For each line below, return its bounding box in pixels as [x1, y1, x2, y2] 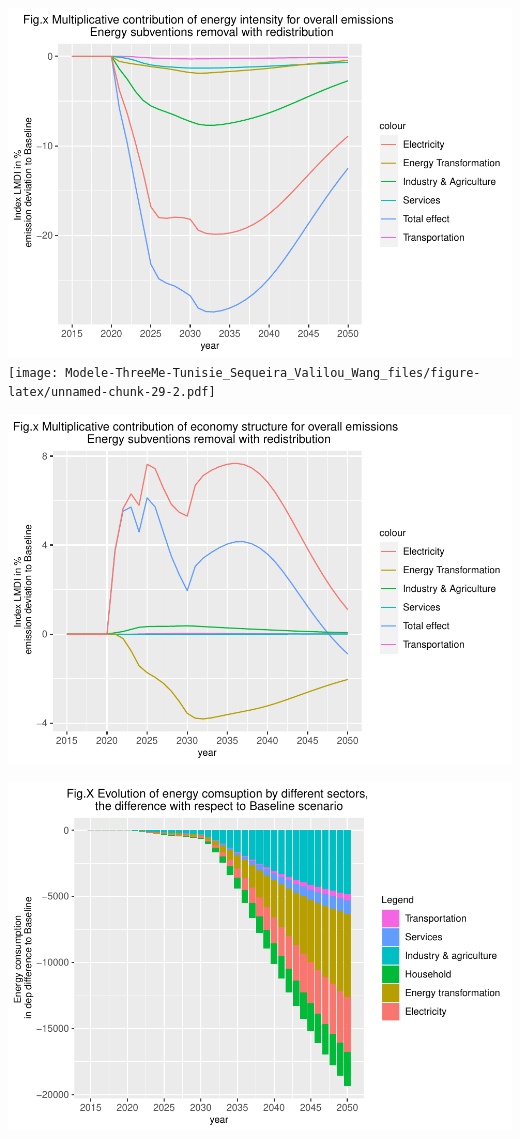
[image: [8, 365, 59, 380]
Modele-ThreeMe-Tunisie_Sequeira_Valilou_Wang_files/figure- [65, 365, 481, 380]
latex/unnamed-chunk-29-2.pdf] [8, 385, 216, 400]
